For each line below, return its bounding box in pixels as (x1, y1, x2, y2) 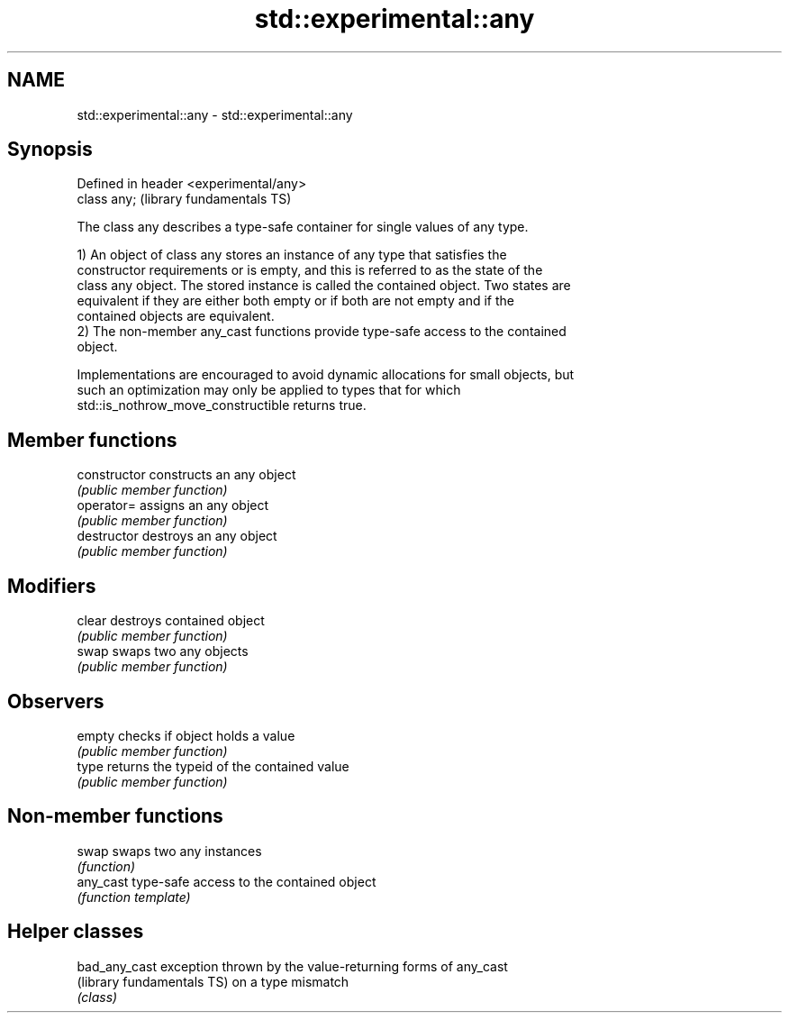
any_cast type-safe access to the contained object (77, 873, 376, 889)
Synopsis (7, 138, 93, 161)
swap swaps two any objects (77, 643, 249, 660)
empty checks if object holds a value (77, 727, 295, 743)
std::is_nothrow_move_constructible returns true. (77, 397, 367, 414)
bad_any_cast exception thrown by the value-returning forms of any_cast (77, 958, 508, 974)
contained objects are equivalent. (77, 308, 275, 324)
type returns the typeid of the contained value (77, 758, 349, 774)
